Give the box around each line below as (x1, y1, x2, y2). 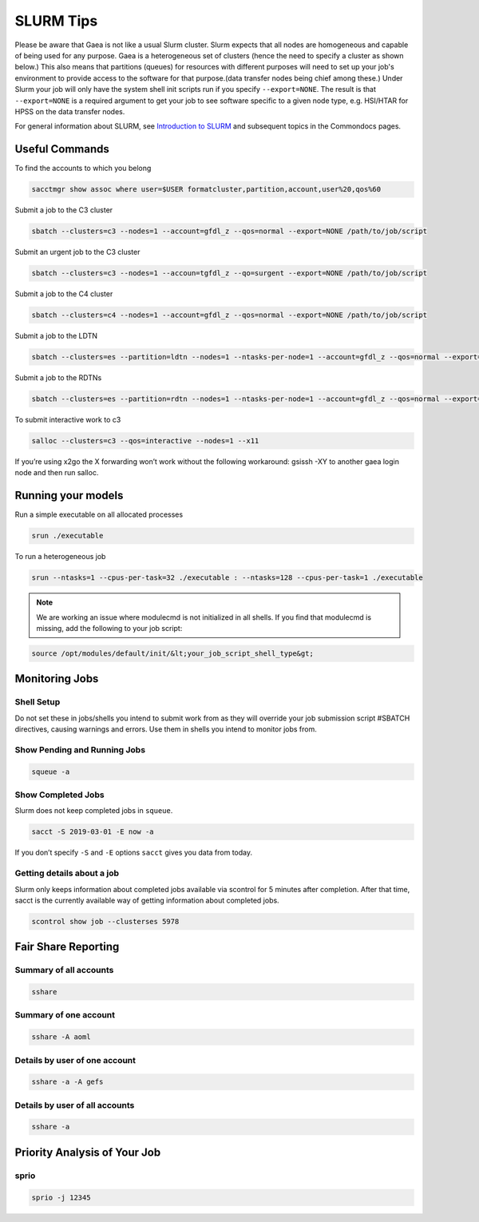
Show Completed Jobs (14, 789, 105, 800)
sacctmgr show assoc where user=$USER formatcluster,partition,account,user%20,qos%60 (31, 184, 382, 194)
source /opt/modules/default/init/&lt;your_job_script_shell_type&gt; (31, 649, 315, 658)
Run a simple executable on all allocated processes (14, 510, 184, 519)
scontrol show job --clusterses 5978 (31, 917, 180, 926)
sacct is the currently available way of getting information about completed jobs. (14, 895, 279, 905)
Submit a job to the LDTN (14, 331, 98, 341)
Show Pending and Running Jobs (14, 744, 146, 755)
